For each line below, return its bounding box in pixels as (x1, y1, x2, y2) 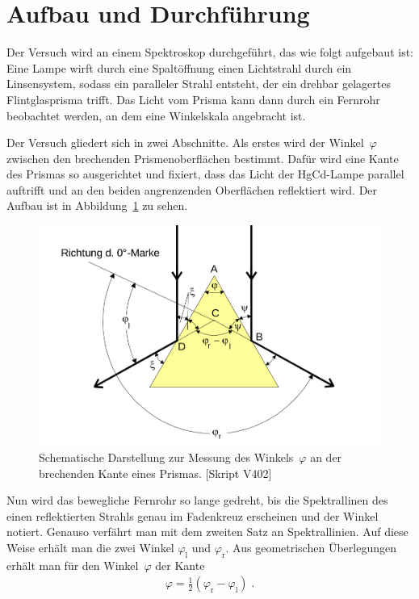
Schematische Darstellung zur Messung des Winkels (39, 449, 294, 466)
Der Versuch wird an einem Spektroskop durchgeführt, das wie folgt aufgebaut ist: (6, 44, 413, 61)
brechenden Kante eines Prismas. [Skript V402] (39, 464, 272, 481)
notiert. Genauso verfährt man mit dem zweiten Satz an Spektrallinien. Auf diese (6, 523, 409, 540)
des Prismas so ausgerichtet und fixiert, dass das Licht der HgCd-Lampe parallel (6, 165, 404, 182)
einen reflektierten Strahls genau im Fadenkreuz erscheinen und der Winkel (6, 507, 379, 524)
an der (310, 449, 342, 466)
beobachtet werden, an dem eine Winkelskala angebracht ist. (6, 107, 306, 124)
